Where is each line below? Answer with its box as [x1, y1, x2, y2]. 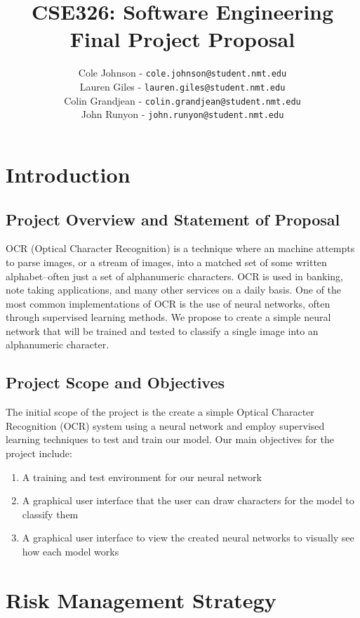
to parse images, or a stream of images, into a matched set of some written [6, 254, 327, 269]
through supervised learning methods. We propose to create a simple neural [6, 310, 331, 324]
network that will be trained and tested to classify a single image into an [6, 323, 319, 338]
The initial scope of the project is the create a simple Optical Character [6, 405, 314, 419]
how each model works [22, 544, 119, 559]
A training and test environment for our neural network [22, 469, 262, 484]
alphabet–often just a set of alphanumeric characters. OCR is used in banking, [6, 268, 343, 283]
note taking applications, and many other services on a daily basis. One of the [6, 282, 342, 297]
